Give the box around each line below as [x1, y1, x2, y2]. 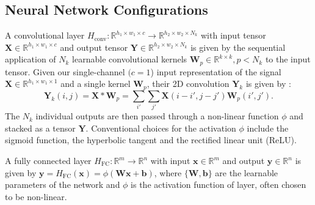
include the [247, 121, 289, 134]
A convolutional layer [5, 29, 85, 42]
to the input [265, 53, 311, 65]
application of [5, 53, 56, 65]
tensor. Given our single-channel [5, 65, 125, 78]
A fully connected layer [5, 154, 92, 166]
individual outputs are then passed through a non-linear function [35, 110, 279, 122]
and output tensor [60, 40, 128, 53]
